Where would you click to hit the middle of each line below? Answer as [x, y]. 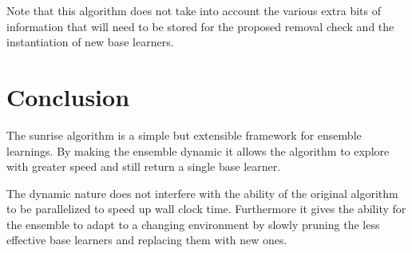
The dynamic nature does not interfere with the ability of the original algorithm [202, 193]
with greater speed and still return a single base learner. [144, 166]
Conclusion [68, 96]
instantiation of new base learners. [90, 42]
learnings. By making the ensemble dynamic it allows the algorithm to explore [198, 150]
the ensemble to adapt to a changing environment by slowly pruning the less [193, 224]
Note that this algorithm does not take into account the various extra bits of [194, 10]
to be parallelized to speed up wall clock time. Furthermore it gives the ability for [206, 209]
